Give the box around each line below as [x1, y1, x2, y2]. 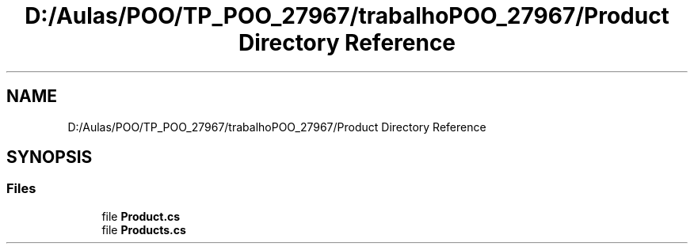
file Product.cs [101, 209, 181, 223]
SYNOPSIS [6, 147, 93, 168]
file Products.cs [101, 222, 186, 237]
